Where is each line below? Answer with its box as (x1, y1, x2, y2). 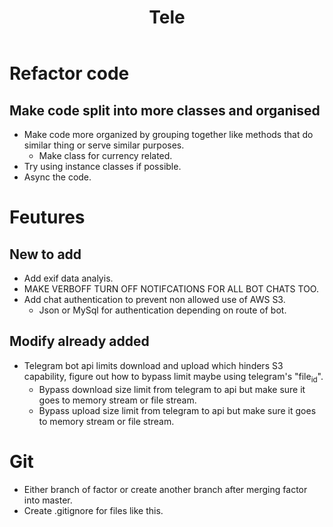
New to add (9, 246, 82, 263)
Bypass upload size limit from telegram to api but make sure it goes (38, 404, 317, 416)
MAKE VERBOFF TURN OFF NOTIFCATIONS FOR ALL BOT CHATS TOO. (23, 283, 319, 295)
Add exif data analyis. (23, 272, 114, 284)
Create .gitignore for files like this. (23, 504, 164, 516)
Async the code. (23, 171, 92, 183)
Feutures (9, 206, 86, 229)
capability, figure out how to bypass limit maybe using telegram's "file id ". (23, 370, 324, 385)
